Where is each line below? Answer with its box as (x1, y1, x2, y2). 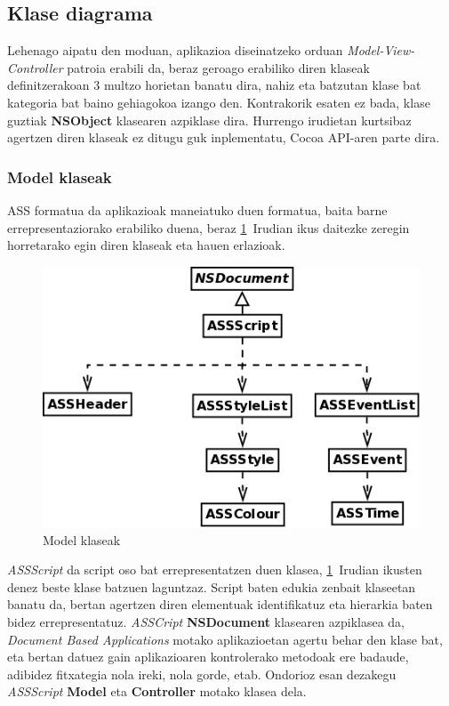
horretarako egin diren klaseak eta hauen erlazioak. (7, 236, 285, 254)
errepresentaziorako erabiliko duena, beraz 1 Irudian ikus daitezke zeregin (7, 218, 410, 237)
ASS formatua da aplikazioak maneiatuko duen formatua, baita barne (7, 200, 388, 219)
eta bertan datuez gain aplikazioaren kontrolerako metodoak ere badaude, (7, 647, 409, 666)
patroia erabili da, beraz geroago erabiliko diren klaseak (67, 58, 370, 76)
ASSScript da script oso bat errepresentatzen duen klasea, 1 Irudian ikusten (7, 560, 422, 579)
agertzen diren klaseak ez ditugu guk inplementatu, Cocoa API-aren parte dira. (7, 128, 440, 147)
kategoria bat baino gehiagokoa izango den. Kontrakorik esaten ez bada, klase (7, 92, 430, 111)
